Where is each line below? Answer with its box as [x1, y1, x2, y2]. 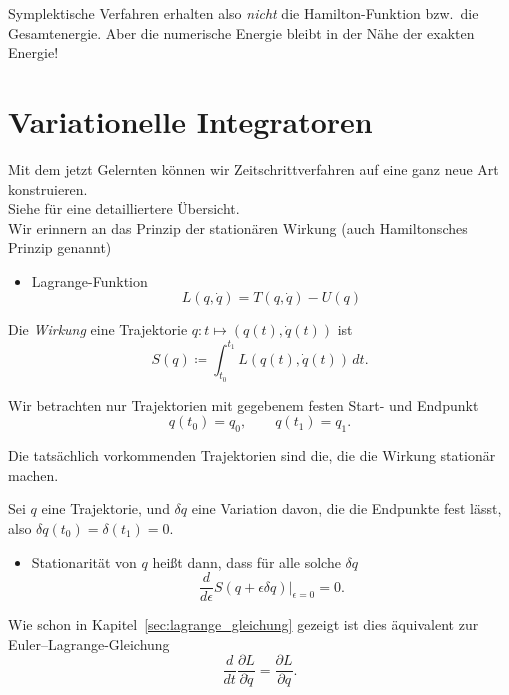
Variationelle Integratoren [8, 100, 373, 141]
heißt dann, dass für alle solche [152, 551, 341, 572]
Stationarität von [31, 551, 137, 572]
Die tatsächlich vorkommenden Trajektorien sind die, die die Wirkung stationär [8, 445, 496, 466]
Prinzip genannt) [8, 237, 112, 258]
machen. [8, 464, 59, 485]
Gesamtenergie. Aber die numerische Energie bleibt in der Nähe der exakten [8, 22, 475, 43]
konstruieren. [8, 178, 88, 199]
